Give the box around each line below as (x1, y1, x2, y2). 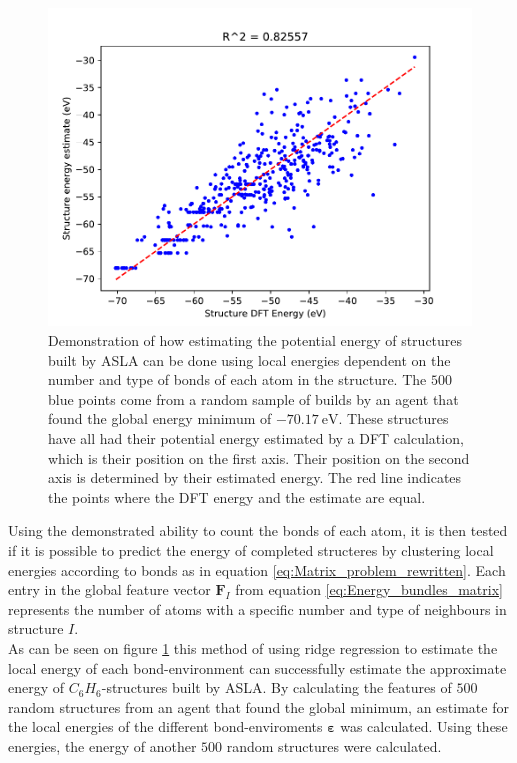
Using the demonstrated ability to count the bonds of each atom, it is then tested (8, 520, 508, 541)
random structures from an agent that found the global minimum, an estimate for (8, 696, 509, 717)
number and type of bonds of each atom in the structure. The (48, 369, 427, 390)
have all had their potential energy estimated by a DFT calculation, (48, 428, 464, 448)
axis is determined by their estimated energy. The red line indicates (48, 467, 462, 488)
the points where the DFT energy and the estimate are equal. (48, 486, 426, 507)
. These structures (338, 408, 449, 429)
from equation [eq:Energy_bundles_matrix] (235, 579, 503, 600)
